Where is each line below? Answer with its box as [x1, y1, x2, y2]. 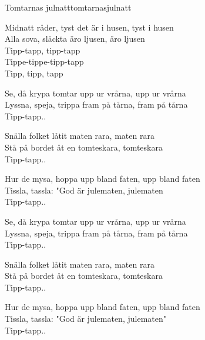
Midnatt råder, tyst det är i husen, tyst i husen [5, 21, 174, 33]
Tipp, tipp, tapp [5, 66, 63, 79]
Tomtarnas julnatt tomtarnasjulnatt [5, 1, 132, 13]
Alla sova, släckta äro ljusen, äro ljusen [5, 32, 145, 45]
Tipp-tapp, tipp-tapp [5, 44, 80, 56]
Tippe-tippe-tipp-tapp [5, 55, 84, 68]
